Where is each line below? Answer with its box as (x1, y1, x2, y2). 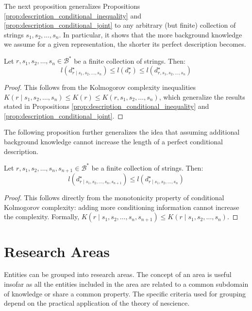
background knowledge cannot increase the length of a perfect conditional (4, 137, 223, 147)
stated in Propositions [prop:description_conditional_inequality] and (4, 101, 209, 111)
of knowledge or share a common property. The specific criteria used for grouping (4, 288, 246, 298)
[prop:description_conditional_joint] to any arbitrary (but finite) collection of (4, 20, 236, 30)
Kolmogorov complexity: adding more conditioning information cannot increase (4, 202, 239, 212)
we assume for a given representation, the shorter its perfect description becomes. (4, 39, 246, 49)
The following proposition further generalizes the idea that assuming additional (4, 127, 240, 137)
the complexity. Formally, (4, 211, 80, 222)
